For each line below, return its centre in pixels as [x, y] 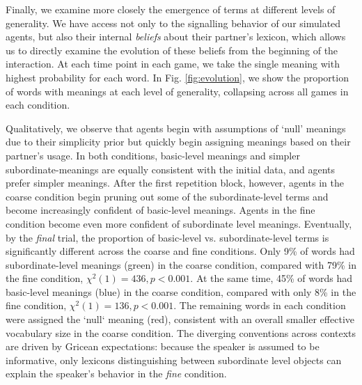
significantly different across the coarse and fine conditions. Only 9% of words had [180, 251]
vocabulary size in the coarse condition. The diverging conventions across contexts [181, 332]
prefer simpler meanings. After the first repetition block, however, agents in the [175, 183]
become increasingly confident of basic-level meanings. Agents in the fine [160, 210]
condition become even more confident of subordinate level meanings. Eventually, [179, 223]
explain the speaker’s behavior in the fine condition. [116, 374]
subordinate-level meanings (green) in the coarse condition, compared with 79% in [181, 264]
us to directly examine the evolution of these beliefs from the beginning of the [172, 50]
